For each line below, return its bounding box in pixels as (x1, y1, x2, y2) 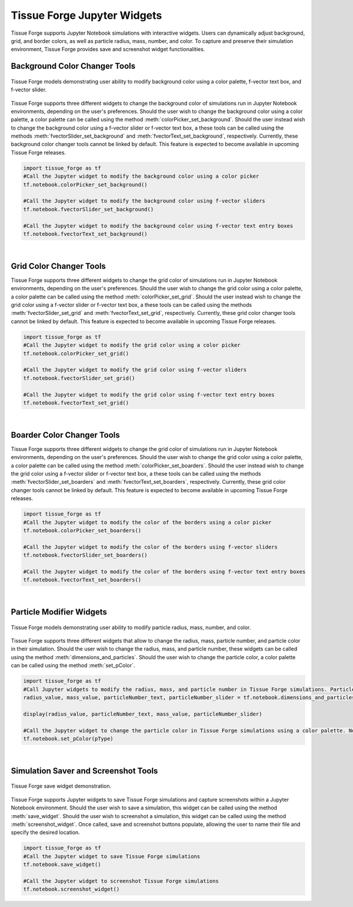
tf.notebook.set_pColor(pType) (23, 735, 114, 742)
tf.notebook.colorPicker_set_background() (23, 181, 148, 188)
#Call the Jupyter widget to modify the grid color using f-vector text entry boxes (23, 391, 275, 398)
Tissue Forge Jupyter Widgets (11, 9, 162, 22)
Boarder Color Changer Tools (11, 430, 120, 440)
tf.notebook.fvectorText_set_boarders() (23, 577, 141, 583)
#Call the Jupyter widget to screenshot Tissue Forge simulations (23, 878, 219, 884)
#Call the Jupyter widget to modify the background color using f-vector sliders (23, 198, 266, 204)
